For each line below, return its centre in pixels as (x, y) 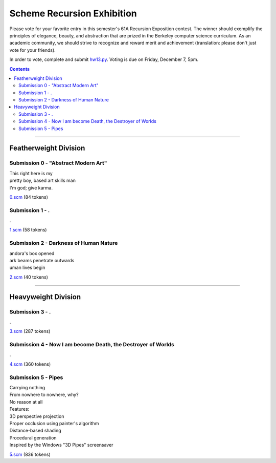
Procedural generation (33, 437)
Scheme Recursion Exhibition (73, 13)
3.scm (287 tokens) (30, 331)
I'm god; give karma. (31, 187)
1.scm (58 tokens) (28, 230)
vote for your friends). (32, 50)
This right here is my (31, 173)
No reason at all (26, 402)
